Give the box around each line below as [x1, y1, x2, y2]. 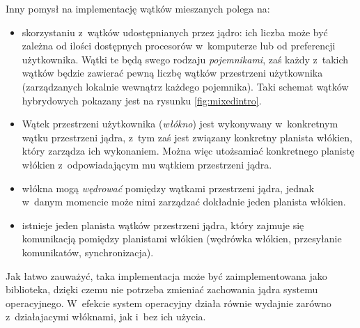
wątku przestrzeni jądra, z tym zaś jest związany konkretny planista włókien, [22, 130, 352, 144]
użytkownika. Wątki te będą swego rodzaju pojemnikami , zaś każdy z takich [22, 52, 349, 66]
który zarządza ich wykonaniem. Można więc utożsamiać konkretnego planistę [22, 143, 354, 158]
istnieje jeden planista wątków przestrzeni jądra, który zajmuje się [22, 217, 304, 232]
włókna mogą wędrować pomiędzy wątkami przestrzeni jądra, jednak [22, 180, 315, 195]
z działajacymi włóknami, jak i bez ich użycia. [6, 309, 206, 324]
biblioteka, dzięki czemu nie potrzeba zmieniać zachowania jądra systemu [6, 282, 318, 297]
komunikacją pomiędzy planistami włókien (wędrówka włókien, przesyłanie [22, 231, 342, 246]
